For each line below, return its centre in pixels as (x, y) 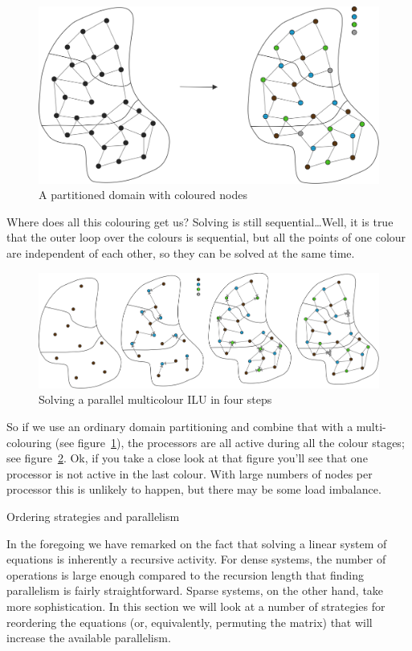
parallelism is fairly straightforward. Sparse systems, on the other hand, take (195, 590)
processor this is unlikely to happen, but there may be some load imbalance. (194, 489)
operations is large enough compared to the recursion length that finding (185, 574)
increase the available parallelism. (89, 638)
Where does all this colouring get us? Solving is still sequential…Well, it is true (200, 221)
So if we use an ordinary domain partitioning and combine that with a (180, 427)
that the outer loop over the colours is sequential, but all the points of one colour (206, 237)
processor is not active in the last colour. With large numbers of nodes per (190, 473)
